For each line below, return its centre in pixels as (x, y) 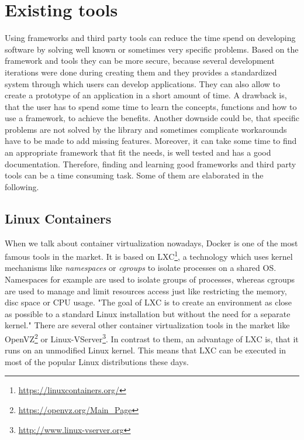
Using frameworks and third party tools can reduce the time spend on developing (150, 38)
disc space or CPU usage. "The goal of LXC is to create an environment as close (148, 302)
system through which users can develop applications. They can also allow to (143, 83)
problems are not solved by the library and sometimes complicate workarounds (146, 129)
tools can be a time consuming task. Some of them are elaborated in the (134, 175)
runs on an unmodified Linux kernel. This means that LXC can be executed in (145, 350)
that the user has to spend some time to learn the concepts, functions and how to (151, 106)
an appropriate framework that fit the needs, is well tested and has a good (138, 152)
